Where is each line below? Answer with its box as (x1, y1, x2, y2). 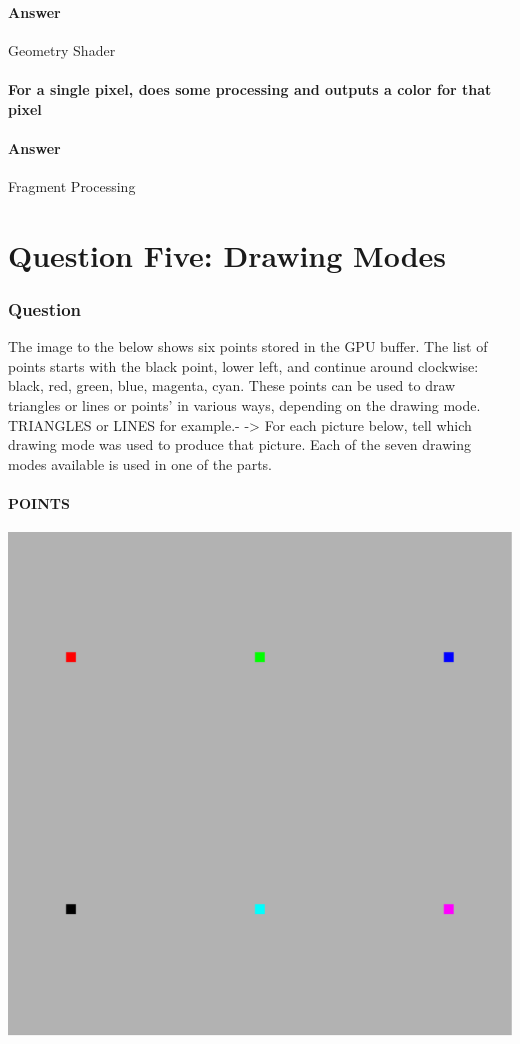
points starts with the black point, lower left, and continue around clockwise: (8, 355, 479, 376)
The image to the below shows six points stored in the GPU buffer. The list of (8, 336, 488, 357)
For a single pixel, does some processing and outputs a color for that (8, 78, 492, 99)
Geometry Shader (8, 39, 116, 60)
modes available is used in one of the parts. (8, 453, 272, 474)
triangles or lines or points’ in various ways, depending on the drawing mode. (8, 394, 481, 415)
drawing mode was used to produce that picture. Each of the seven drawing (8, 434, 471, 455)
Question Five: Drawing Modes (8, 234, 447, 275)
